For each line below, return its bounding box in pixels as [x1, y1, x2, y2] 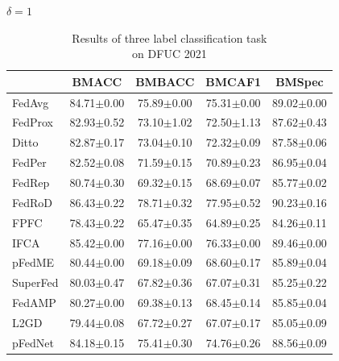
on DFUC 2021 [132, 45, 207, 62]
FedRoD [12, 193, 52, 210]
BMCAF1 [205, 73, 262, 89]
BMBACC [135, 73, 195, 89]
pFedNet [12, 334, 54, 351]
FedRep [12, 174, 50, 190]
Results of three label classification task [72, 29, 267, 46]
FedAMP [12, 294, 56, 311]
